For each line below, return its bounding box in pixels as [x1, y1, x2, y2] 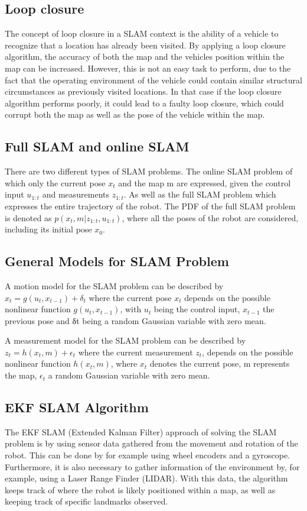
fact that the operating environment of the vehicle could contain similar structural [5, 73, 302, 86]
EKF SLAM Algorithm [5, 398, 149, 416]
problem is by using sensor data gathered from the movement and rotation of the [5, 437, 298, 449]
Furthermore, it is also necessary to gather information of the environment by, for [5, 460, 300, 473]
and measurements [42, 188, 110, 200]
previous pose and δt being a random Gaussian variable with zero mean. [5, 314, 266, 326]
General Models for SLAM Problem [5, 252, 229, 270]
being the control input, [153, 303, 240, 315]
